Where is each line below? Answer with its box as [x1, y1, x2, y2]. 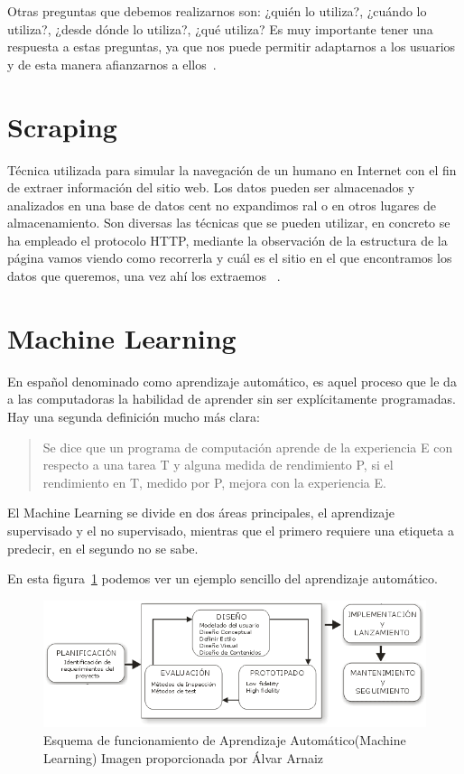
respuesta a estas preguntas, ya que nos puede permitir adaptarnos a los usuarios [7, 37, 456, 56]
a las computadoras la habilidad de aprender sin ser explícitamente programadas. [7, 389, 456, 408]
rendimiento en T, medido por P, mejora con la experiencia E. [42, 472, 386, 491]
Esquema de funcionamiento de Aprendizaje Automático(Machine [43, 731, 406, 749]
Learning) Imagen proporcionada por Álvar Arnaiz [43, 748, 324, 767]
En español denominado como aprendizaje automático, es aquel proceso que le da [7, 371, 457, 390]
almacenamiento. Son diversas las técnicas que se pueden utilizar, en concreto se [7, 213, 450, 232]
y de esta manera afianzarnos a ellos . [7, 54, 217, 73]
